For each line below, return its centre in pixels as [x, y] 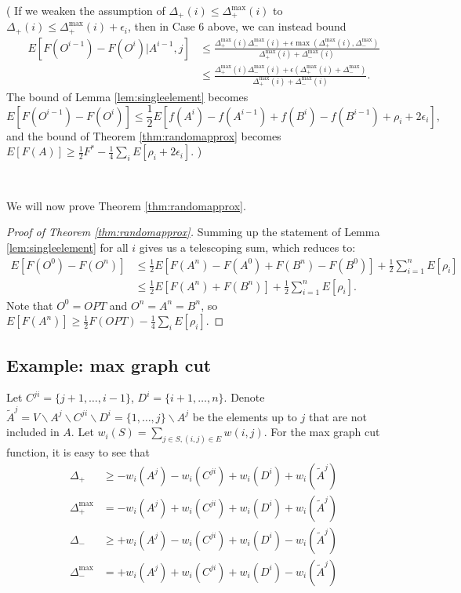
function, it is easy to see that [78, 452]
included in [33, 432]
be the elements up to [245, 416]
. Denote [244, 397]
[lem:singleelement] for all [67, 247]
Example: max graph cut [109, 364]
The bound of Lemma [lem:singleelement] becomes [127, 96]
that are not [338, 416]
